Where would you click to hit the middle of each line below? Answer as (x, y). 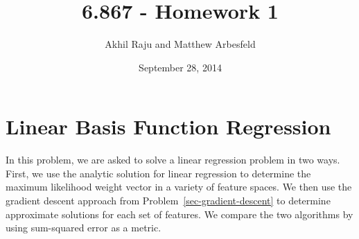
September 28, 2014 (180, 67)
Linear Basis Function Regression (168, 126)
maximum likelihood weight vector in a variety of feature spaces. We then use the (179, 187)
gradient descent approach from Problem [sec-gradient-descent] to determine (168, 201)
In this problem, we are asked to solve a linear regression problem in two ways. (173, 160)
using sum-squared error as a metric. (84, 228)
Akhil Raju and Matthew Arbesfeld (180, 44)
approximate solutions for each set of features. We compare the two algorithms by (179, 214)
